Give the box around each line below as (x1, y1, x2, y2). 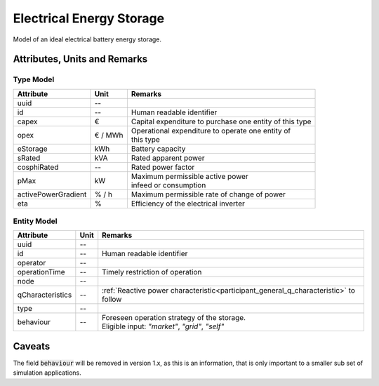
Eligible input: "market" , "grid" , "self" (102, 321, 225, 331)
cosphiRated (17, 162, 59, 172)
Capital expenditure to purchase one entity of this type (131, 117, 312, 126)
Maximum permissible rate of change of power (131, 189, 286, 199)
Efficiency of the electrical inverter (131, 199, 246, 208)
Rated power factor (131, 162, 195, 172)
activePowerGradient (17, 189, 87, 199)
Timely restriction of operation (102, 267, 202, 277)
